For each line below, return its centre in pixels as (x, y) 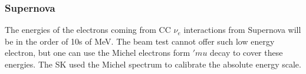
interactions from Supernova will (242, 30)
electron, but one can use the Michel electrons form (98, 53)
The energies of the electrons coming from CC (88, 30)
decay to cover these (246, 53)
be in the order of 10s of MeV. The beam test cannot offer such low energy (140, 41)
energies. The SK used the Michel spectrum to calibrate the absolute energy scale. (153, 64)
